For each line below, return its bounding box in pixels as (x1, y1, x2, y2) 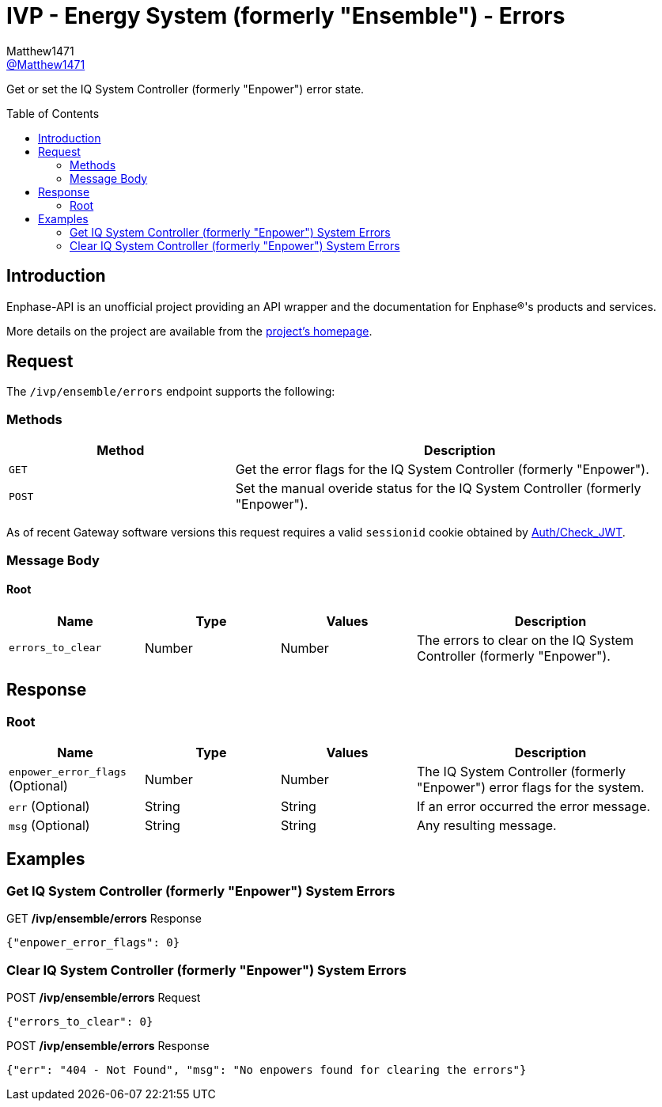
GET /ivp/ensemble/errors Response (6, 912, 202, 926)
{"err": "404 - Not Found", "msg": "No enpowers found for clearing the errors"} (6, 1063, 527, 1076)
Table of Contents (6, 106, 100, 120)
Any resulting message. (417, 817, 557, 833)
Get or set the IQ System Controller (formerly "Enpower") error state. (6, 82, 365, 96)
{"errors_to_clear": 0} (6, 1014, 153, 1028)
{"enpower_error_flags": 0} (6, 936, 180, 950)
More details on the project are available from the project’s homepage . (6, 324, 373, 338)
